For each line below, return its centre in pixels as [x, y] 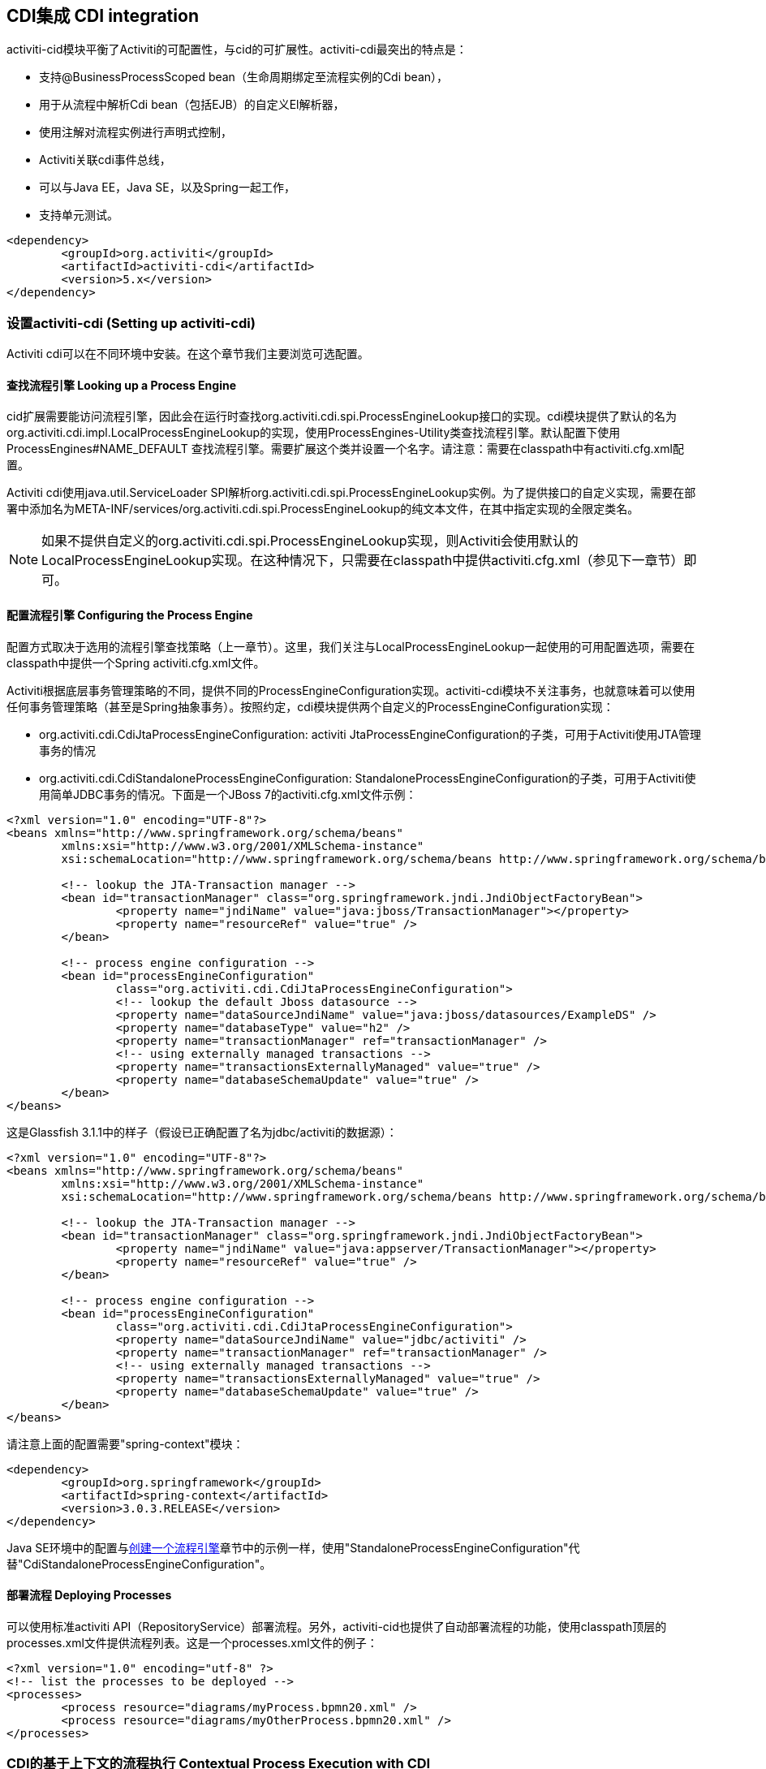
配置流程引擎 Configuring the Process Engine [130, 615]
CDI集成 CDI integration [103, 16]
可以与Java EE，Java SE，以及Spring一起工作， [167, 188]
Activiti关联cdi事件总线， [105, 160]
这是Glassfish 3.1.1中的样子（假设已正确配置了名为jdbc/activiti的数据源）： [202, 1132]
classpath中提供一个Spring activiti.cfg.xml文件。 [136, 662]
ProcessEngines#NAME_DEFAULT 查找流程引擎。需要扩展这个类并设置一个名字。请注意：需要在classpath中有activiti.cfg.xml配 [345, 449]
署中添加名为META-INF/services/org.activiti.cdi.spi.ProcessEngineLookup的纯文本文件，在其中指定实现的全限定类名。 [323, 509]
